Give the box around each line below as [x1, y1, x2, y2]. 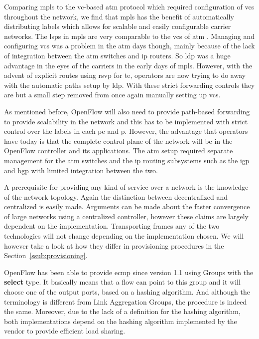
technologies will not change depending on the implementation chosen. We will [4, 231, 244, 241]
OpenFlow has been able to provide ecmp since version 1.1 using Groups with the [4, 267, 254, 277]
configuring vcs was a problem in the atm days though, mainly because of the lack [4, 40, 255, 51]
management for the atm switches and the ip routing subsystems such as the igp [4, 155, 250, 165]
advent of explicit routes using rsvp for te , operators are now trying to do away [4, 70, 246, 80]
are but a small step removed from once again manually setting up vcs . [4, 89, 221, 100]
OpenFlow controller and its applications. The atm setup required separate [4, 145, 233, 156]
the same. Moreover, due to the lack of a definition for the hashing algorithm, [4, 306, 241, 317]
